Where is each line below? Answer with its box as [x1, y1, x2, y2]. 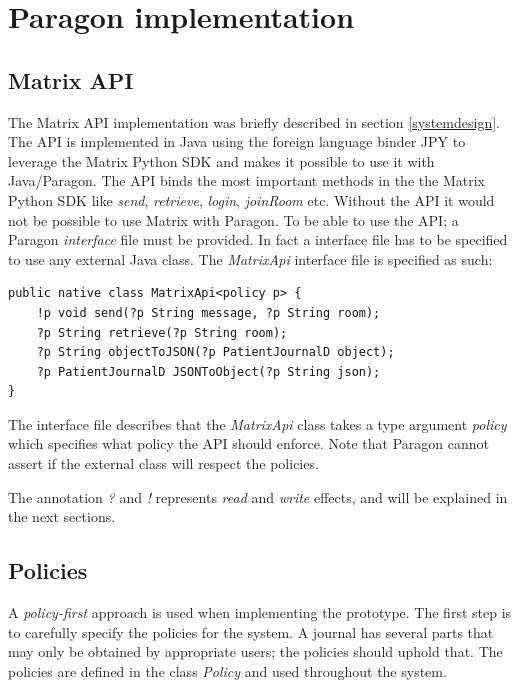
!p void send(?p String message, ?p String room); [36, 305, 381, 320]
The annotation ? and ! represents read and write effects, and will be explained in [8, 486, 508, 507]
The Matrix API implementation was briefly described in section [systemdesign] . [8, 111, 500, 132]
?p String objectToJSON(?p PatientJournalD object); [36, 345, 395, 360]
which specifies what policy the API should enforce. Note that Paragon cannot [8, 433, 489, 454]
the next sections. [8, 506, 116, 527]
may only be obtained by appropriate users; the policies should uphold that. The [8, 641, 503, 662]
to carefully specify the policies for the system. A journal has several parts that [8, 621, 494, 642]
